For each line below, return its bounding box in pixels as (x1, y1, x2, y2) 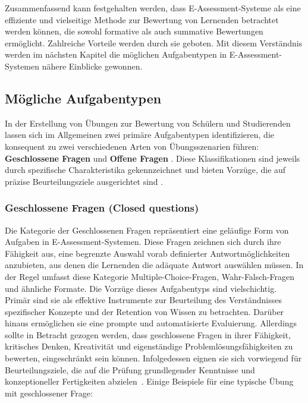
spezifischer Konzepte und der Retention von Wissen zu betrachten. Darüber (5, 305, 284, 317)
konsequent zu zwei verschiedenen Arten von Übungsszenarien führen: (5, 140, 259, 152)
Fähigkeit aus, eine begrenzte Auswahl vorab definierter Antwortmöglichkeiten (5, 247, 290, 259)
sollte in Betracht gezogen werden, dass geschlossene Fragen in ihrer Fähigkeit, (5, 328, 291, 341)
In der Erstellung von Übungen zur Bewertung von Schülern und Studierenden (5, 117, 291, 129)
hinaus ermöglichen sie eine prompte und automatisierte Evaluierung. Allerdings (5, 317, 297, 329)
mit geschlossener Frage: (5, 386, 93, 399)
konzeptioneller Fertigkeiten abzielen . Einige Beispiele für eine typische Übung (5, 375, 294, 388)
